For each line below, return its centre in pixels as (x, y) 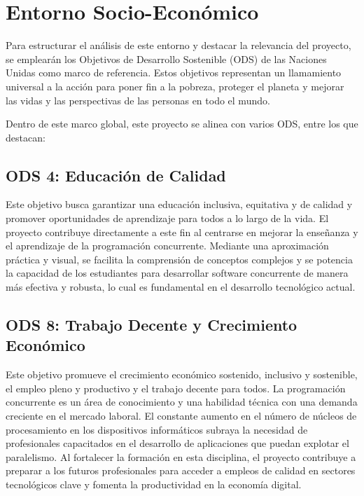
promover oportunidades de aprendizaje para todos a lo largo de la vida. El (167, 218)
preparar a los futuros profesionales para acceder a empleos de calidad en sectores (181, 470)
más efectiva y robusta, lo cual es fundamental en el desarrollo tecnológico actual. (181, 287)
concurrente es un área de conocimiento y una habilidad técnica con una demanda (182, 402)
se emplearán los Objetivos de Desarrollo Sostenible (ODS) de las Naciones (166, 58)
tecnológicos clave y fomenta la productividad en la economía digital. (154, 484)
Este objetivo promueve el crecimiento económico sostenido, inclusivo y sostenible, (182, 374)
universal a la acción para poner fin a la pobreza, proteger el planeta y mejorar (175, 86)
